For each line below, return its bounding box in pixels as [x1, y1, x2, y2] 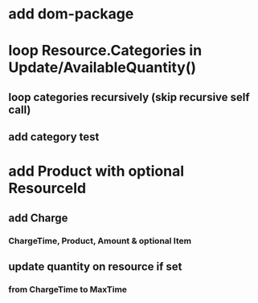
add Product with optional [8, 162, 185, 180]
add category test [8, 130, 100, 144]
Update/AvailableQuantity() [8, 59, 197, 77]
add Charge [8, 211, 68, 224]
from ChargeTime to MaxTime [8, 284, 127, 295]
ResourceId [8, 180, 87, 197]
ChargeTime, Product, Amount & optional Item [8, 235, 191, 246]
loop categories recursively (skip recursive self [8, 90, 251, 104]
